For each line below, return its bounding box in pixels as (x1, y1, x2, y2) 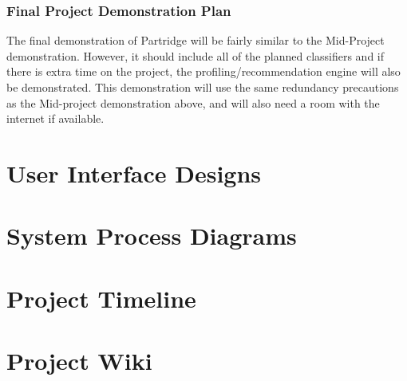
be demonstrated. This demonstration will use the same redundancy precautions (6, 79, 399, 95)
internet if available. (6, 110, 105, 127)
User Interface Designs (6, 156, 262, 189)
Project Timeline (6, 281, 196, 314)
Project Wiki (6, 344, 152, 377)
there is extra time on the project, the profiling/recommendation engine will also (6, 63, 401, 80)
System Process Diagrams (6, 219, 297, 252)
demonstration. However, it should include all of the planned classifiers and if (6, 47, 385, 64)
